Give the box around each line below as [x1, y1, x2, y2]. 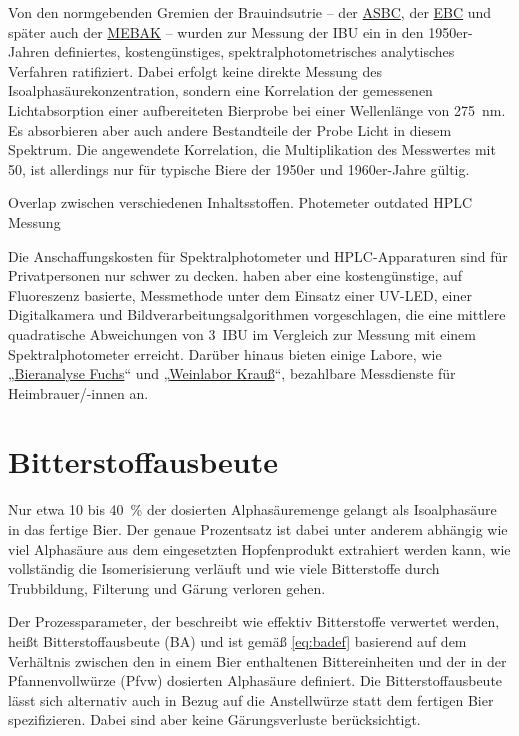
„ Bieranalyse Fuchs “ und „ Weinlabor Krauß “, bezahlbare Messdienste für [8, 363, 456, 384]
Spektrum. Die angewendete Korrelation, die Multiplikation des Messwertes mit [8, 139, 496, 160]
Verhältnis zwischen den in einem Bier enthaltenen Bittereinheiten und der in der [8, 650, 507, 671]
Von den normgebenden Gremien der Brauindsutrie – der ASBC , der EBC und [8, 2, 492, 22]
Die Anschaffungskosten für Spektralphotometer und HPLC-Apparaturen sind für [8, 245, 508, 266]
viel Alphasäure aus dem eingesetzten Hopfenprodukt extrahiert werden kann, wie [8, 538, 511, 559]
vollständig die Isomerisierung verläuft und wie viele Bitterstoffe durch [8, 558, 440, 579]
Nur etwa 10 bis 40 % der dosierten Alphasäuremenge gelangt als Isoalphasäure [8, 499, 497, 520]
